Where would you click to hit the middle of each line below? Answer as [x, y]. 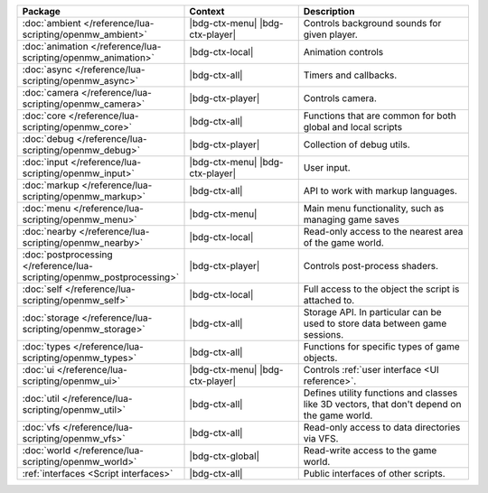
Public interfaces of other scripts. [375, 474]
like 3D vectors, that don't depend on [382, 404]
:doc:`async [47, 70]
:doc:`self [42, 289]
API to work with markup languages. [380, 191]
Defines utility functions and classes [380, 393]
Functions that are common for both [380, 116]
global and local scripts [352, 127]
